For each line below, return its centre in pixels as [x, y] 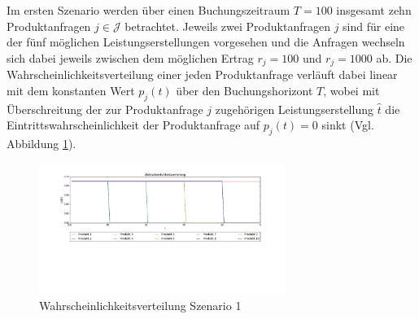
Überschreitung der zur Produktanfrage [105, 109]
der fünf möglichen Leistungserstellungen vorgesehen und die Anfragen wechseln [206, 42]
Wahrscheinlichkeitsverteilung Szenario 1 [140, 306]
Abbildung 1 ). [41, 144]
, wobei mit [351, 90]
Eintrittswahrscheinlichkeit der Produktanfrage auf [133, 125]
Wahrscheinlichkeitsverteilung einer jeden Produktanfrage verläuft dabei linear [202, 74]
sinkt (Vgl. [348, 125]
